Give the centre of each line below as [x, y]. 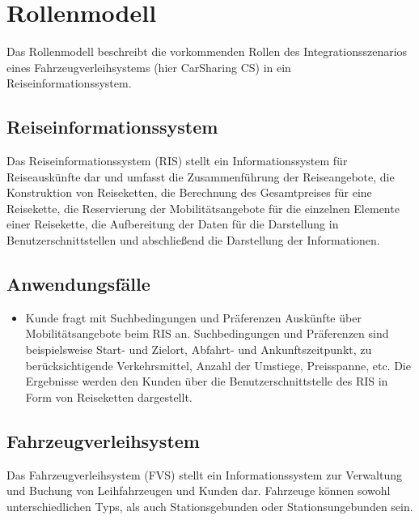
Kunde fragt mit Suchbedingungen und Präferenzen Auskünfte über [193, 317]
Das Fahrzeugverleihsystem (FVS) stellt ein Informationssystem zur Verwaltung [204, 474]
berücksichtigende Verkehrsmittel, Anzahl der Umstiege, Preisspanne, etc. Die [218, 365]
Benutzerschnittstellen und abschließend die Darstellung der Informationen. [193, 240]
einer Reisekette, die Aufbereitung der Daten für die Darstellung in [173, 224]
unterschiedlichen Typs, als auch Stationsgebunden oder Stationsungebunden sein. [210, 506]
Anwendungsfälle [78, 284]
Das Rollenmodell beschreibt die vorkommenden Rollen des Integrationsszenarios [207, 51]
